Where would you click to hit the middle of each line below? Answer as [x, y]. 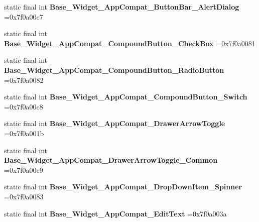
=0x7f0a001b [24, 133]
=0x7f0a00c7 [24, 16]
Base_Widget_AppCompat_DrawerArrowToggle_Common [111, 160]
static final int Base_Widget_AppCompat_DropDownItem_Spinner [123, 187]
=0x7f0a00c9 [24, 170]
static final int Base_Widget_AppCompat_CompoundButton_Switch [126, 97]
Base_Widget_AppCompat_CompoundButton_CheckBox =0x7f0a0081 [130, 43]
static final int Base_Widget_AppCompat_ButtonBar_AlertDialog [122, 7]
